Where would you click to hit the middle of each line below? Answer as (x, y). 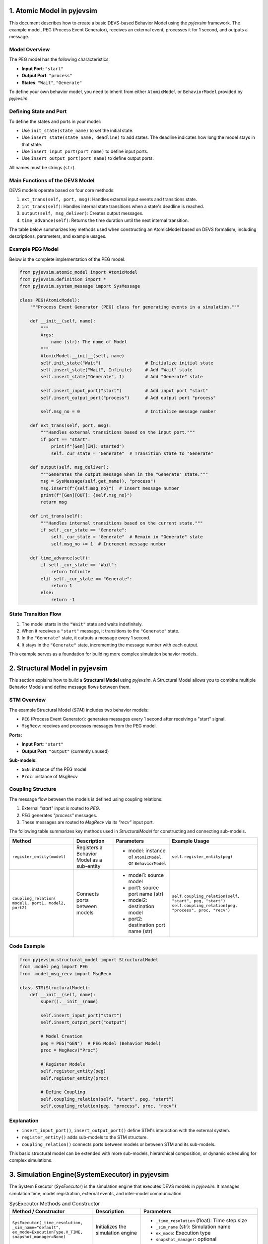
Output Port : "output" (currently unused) (65, 751)
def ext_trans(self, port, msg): (71, 426)
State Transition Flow (35, 614)
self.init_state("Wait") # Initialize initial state (127, 363)
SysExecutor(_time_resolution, (47, 1222)
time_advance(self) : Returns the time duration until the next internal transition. (105, 220)
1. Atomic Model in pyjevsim (53, 11)
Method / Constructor (38, 1211)
